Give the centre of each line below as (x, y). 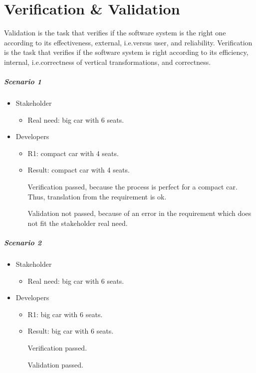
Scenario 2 (23, 242)
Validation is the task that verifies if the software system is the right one (115, 33)
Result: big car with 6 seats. (71, 331)
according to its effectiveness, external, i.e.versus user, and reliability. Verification (128, 42)
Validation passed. (55, 364)
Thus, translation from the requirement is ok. (97, 196)
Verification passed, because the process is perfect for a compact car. (132, 187)
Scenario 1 (23, 82)
